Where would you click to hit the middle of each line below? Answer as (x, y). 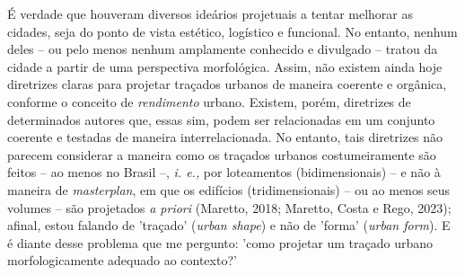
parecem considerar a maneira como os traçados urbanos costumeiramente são (222, 154)
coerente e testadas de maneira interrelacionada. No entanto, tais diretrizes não (225, 137)
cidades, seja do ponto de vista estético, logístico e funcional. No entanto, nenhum (232, 31)
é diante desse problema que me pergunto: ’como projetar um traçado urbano (220, 242)
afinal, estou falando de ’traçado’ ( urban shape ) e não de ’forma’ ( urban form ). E (229, 225)
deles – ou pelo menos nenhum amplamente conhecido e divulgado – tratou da (223, 49)
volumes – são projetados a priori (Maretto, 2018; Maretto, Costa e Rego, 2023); (229, 207)
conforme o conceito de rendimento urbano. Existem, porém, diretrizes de (209, 101)
